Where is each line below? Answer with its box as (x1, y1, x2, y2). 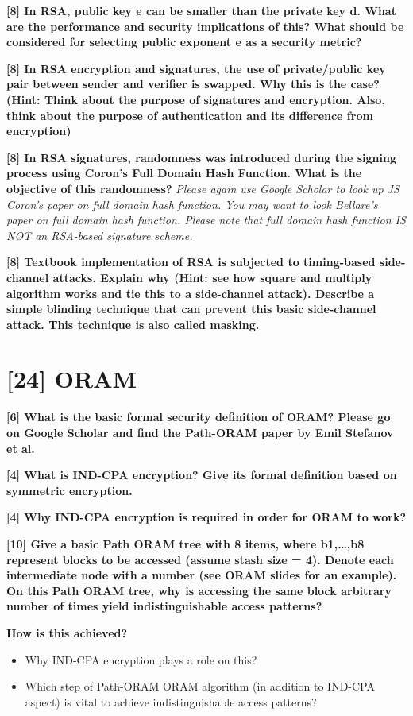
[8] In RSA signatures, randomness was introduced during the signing (6, 149, 396, 165)
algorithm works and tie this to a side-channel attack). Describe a (6, 284, 375, 301)
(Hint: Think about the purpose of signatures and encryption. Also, (6, 91, 385, 107)
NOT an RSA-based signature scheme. (6, 226, 193, 243)
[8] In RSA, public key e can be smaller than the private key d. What (6, 2, 396, 18)
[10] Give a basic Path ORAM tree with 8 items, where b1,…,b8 (6, 535, 365, 552)
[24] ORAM (6, 362, 137, 395)
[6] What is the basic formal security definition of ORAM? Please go (6, 408, 391, 425)
